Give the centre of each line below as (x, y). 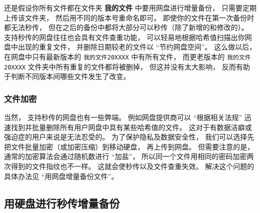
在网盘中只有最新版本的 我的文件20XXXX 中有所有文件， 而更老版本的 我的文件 (127, 56)
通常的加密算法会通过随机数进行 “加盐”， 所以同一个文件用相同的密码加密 (125, 156)
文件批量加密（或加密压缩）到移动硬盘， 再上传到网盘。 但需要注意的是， (133, 146)
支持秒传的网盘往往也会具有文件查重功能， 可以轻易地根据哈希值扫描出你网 (128, 37)
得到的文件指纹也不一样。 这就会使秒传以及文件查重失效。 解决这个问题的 (133, 166)
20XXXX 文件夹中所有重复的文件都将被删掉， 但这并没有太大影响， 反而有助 (127, 66)
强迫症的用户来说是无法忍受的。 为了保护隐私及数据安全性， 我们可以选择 (126, 137)
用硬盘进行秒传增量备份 (62, 203)
